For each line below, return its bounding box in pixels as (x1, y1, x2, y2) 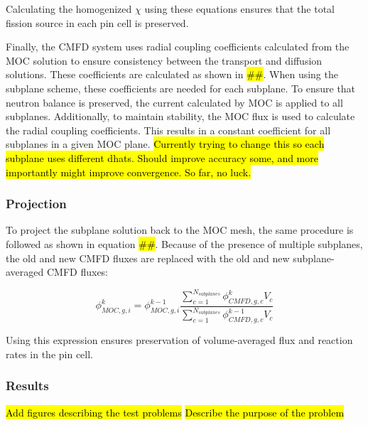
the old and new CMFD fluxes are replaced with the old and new (6, 250, 290, 265)
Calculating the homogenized (6, 1, 132, 16)
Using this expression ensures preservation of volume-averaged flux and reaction (6, 333, 353, 348)
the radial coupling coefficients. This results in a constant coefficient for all (6, 122, 331, 137)
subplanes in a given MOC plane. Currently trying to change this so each (6, 136, 325, 151)
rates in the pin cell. (6, 346, 94, 361)
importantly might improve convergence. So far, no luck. (6, 164, 251, 179)
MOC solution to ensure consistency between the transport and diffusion (6, 53, 323, 68)
